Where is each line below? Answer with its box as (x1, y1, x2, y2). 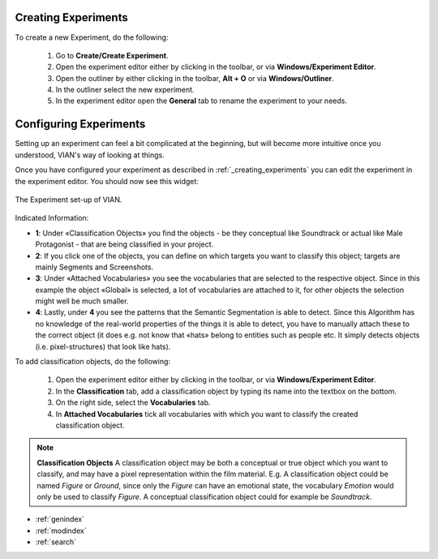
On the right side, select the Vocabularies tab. (55, 398, 211, 407)
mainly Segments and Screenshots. (35, 262, 154, 272)
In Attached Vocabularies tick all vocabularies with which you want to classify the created (55, 409, 359, 419)
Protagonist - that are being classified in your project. (35, 239, 214, 249)
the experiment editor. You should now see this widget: (15, 176, 199, 186)
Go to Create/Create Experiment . (55, 50, 169, 60)
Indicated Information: (15, 213, 89, 223)
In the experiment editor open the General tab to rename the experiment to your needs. (55, 96, 348, 105)
